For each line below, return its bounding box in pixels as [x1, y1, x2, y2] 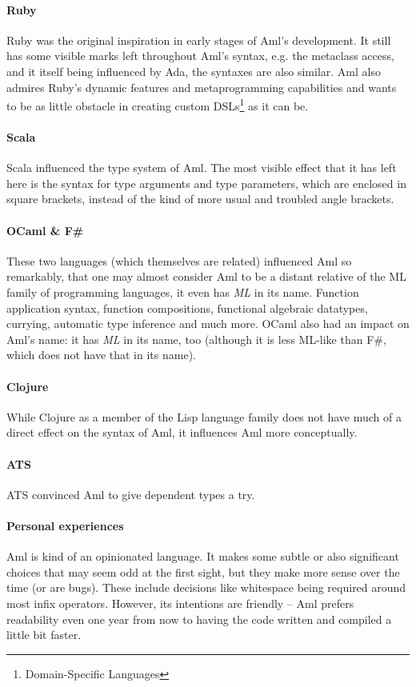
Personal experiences [6, 517, 124, 533]
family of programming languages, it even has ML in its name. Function [6, 283, 359, 300]
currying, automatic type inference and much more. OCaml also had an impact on [6, 315, 410, 332]
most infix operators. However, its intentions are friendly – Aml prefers [6, 594, 354, 611]
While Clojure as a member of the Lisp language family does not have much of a [6, 408, 402, 425]
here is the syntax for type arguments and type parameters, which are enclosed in [6, 174, 406, 191]
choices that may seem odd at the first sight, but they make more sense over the [6, 563, 400, 580]
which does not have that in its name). [6, 346, 196, 363]
